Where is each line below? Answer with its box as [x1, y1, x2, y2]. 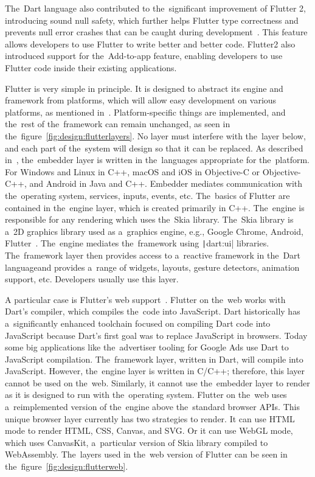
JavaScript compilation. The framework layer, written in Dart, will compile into [5, 352, 303, 365]
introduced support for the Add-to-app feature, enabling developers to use [5, 49, 283, 62]
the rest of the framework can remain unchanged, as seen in [5, 117, 230, 130]
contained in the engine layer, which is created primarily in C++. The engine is [5, 201, 305, 214]
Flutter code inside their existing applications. [5, 61, 177, 74]
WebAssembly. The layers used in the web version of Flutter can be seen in [5, 448, 288, 461]
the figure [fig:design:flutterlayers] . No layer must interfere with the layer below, [5, 129, 306, 142]
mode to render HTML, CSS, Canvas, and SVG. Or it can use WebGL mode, [5, 424, 293, 437]
